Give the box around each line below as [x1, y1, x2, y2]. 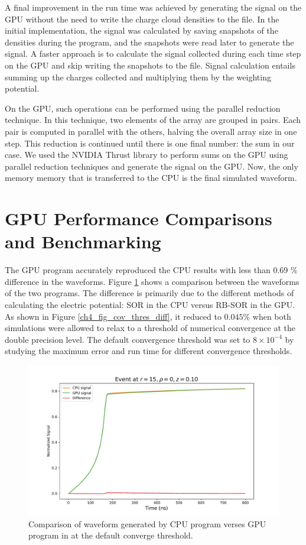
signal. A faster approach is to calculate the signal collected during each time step [5, 47, 301, 60]
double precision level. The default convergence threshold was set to [5, 333, 250, 345]
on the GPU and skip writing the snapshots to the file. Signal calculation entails [5, 59, 295, 71]
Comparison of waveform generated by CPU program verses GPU [28, 517, 266, 530]
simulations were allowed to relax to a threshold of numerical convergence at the [5, 322, 295, 334]
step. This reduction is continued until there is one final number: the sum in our [5, 137, 295, 149]
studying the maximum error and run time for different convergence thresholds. [5, 345, 292, 357]
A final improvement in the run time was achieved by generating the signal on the [5, 1, 302, 13]
